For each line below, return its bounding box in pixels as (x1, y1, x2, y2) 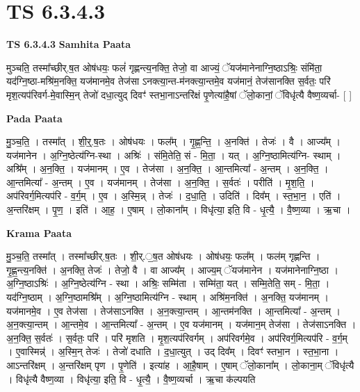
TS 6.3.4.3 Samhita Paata (6, 37, 131, 51)
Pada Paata (6, 111, 63, 125)
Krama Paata (6, 225, 72, 240)
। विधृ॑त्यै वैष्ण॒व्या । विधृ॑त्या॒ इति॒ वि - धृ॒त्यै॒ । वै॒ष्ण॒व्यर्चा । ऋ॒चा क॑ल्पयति (6, 371, 256, 386)
